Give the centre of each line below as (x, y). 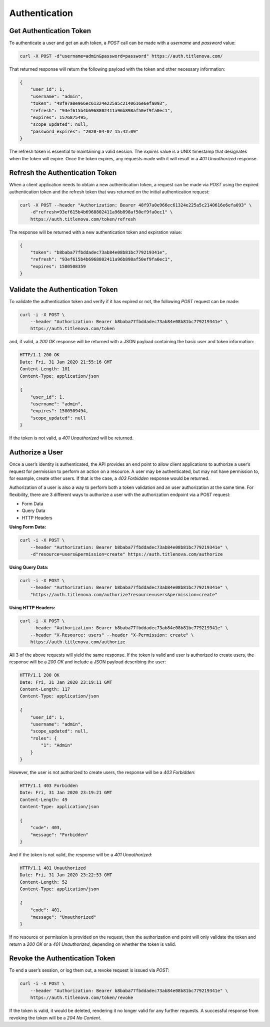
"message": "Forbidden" (59, 835)
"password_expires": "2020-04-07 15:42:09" (84, 131)
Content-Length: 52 (43, 882)
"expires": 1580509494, (59, 411)
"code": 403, (46, 828)
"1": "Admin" (57, 745)
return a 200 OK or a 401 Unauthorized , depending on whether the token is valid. (92, 944)
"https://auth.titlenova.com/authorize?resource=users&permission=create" (124, 594)
